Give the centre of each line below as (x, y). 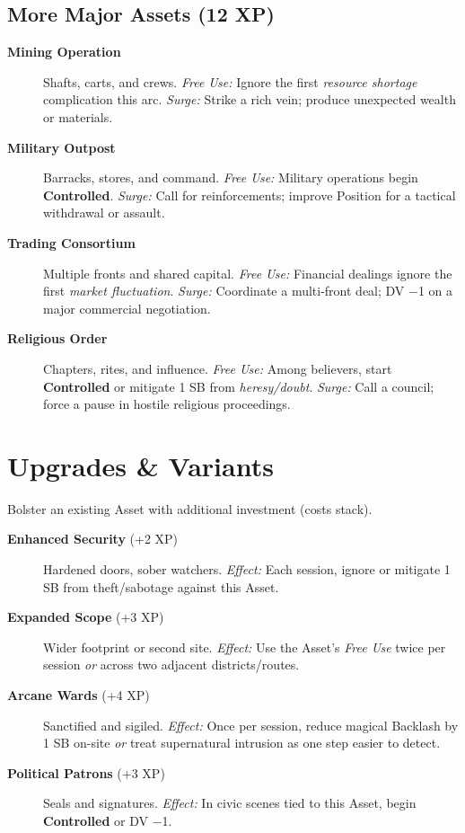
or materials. (78, 116)
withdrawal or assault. (104, 213)
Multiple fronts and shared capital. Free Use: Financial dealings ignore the (248, 273)
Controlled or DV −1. (108, 820)
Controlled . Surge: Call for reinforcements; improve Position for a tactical (250, 195)
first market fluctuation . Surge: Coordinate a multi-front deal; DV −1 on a (248, 291)
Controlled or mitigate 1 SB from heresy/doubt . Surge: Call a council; (239, 386)
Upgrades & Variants (140, 465)
